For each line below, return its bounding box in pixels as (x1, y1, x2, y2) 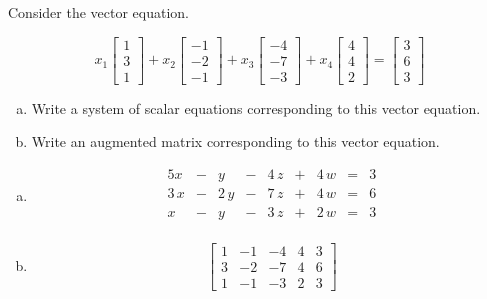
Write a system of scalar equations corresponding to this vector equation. (31, 97, 481, 118)
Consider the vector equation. (8, 2, 189, 22)
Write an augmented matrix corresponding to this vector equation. (31, 131, 440, 152)
